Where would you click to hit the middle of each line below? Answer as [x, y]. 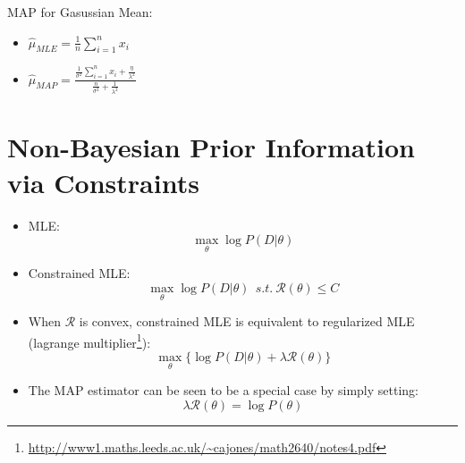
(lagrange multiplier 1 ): [89, 341]
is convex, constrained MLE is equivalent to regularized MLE [247, 321]
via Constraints [103, 182]
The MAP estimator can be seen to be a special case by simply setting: [223, 390]
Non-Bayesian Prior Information [211, 147]
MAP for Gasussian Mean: [80, 12]
